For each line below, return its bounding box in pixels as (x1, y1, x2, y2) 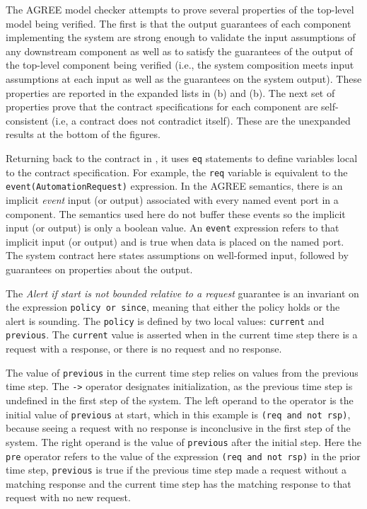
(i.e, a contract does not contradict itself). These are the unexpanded (52, 113, 351, 127)
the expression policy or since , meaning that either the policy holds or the (6, 299, 340, 314)
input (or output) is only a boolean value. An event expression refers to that (6, 220, 339, 235)
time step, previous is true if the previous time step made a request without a (6, 462, 347, 477)
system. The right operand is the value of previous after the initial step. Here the (6, 434, 362, 449)
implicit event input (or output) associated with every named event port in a (6, 192, 339, 207)
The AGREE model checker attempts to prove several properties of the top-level (6, 2, 354, 16)
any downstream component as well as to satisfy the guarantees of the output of (6, 43, 353, 58)
